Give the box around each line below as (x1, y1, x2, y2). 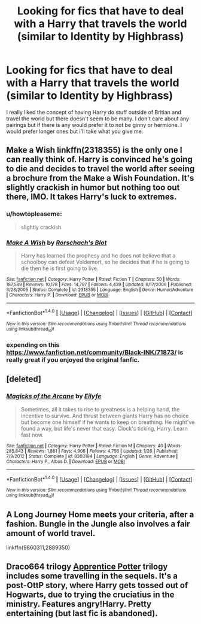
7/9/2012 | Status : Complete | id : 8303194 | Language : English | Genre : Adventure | (6, 453, 178, 459)
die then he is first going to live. (20, 265, 99, 272)
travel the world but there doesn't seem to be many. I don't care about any (6, 115, 190, 122)
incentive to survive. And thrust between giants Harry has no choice (20, 412, 189, 419)
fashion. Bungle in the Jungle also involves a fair (6, 519, 190, 529)
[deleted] (6, 374, 42, 384)
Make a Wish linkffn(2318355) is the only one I (6, 145, 182, 155)
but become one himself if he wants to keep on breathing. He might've (20, 418, 195, 426)
